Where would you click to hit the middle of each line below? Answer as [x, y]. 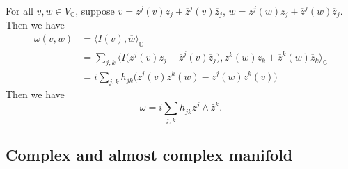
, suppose [95, 10]
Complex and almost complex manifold [149, 154]
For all [19, 10]
